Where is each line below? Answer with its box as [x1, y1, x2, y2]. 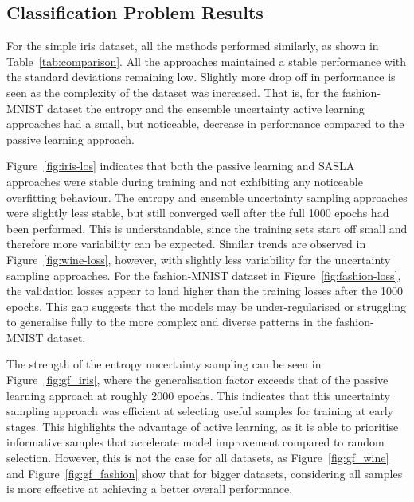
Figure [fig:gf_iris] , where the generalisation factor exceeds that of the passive [6, 372, 389, 388]
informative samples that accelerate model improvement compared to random [6, 434, 385, 450]
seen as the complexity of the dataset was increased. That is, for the [6, 84, 339, 100]
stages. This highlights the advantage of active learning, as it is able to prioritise [6, 418, 399, 434]
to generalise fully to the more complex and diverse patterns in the [6, 313, 333, 330]
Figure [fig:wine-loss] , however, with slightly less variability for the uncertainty [6, 251, 391, 267]
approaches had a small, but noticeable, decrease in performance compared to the [6, 115, 404, 132]
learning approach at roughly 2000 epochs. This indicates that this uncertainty [6, 387, 390, 403]
